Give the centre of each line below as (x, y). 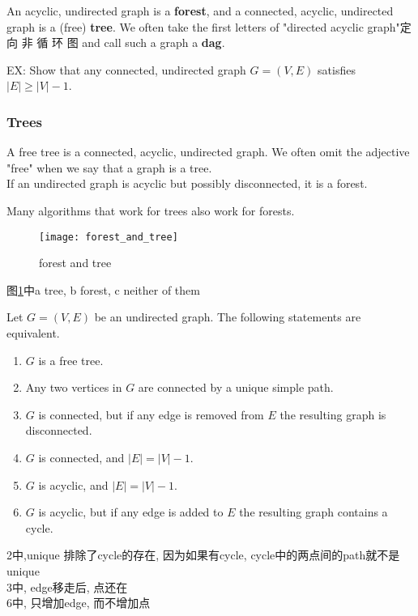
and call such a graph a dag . (154, 42)
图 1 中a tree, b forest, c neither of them (103, 289)
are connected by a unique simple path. (236, 387)
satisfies (337, 69)
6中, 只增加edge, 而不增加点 (79, 603)
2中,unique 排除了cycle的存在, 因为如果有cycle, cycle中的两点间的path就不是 (203, 555)
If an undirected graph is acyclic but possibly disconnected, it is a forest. (187, 183)
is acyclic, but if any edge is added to (131, 512)
